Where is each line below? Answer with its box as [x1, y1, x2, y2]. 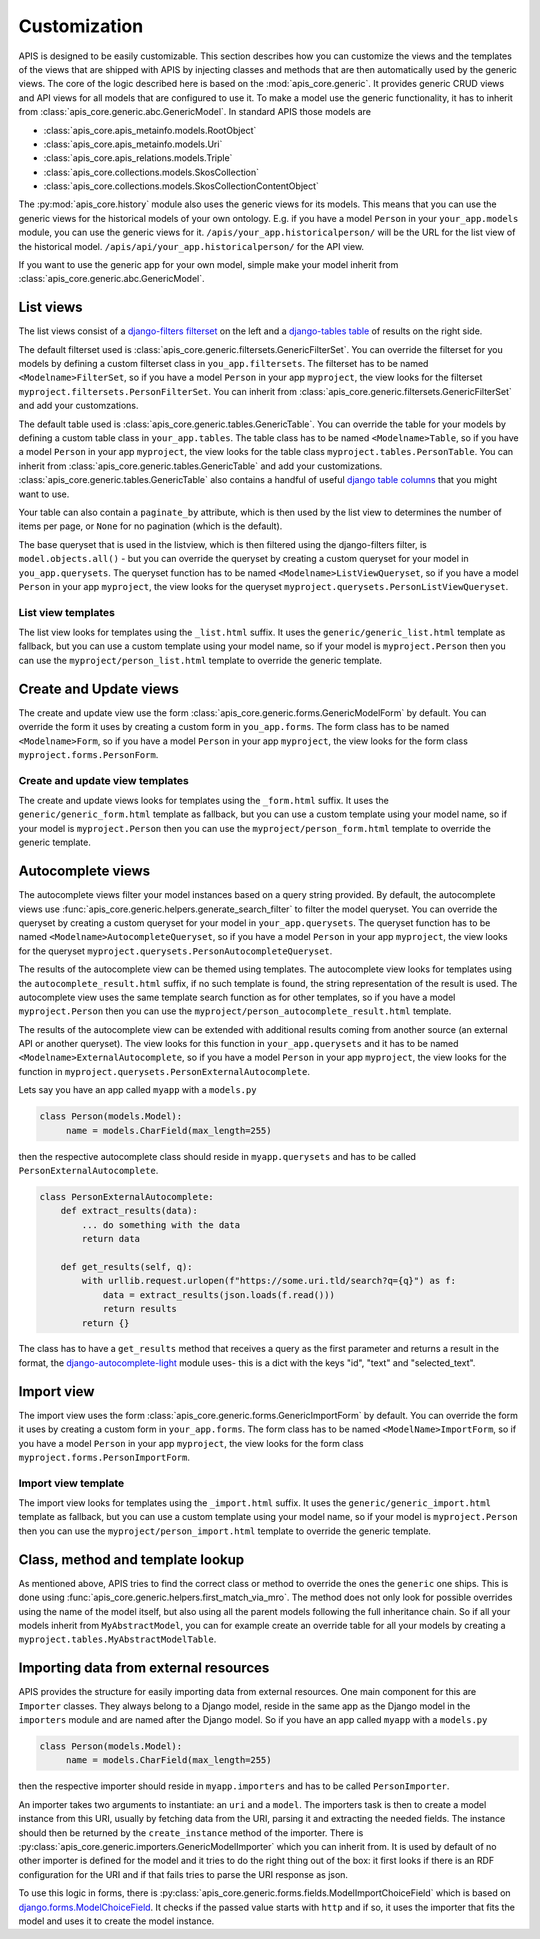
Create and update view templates [18, 773, 189, 787]
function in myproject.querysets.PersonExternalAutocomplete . [18, 1065, 310, 1077]
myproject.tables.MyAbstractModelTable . [18, 1633, 217, 1645]
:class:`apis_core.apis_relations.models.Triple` [43, 152, 233, 164]
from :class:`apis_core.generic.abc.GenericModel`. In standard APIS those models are [18, 106, 372, 118]
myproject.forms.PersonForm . [18, 748, 159, 760]
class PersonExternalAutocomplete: [39, 1191, 214, 1202]
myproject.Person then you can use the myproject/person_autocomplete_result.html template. [18, 1005, 452, 1017]
